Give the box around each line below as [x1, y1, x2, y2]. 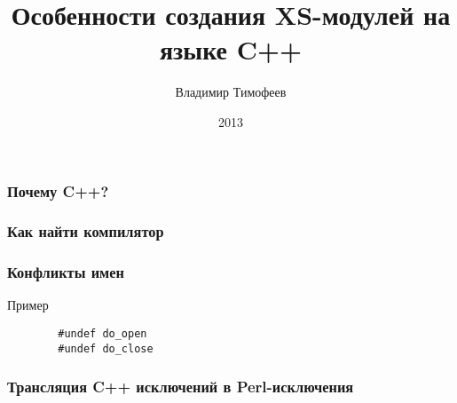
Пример [7, 296, 49, 314]
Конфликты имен [7, 261, 124, 283]
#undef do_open [58, 328, 147, 341]
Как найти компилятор [7, 220, 164, 242]
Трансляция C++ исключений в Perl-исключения [7, 375, 354, 398]
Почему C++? [7, 179, 109, 201]
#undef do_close [58, 342, 154, 355]
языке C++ [159, 31, 303, 67]
